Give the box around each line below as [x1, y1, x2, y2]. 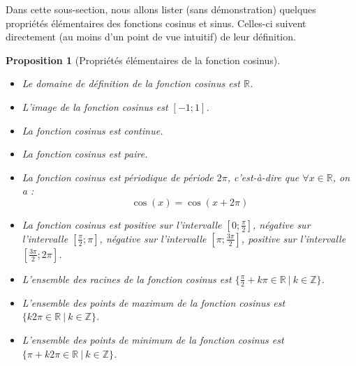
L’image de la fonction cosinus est [22, 99, 168, 114]
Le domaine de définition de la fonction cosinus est [22, 76, 240, 91]
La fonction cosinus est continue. [22, 123, 163, 137]
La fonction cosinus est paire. [22, 146, 148, 161]
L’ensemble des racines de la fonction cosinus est [22, 271, 232, 286]
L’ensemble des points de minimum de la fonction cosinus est [22, 332, 284, 346]
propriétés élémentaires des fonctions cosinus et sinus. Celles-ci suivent [6, 15, 306, 30]
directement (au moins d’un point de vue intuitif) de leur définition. [6, 29, 296, 44]
